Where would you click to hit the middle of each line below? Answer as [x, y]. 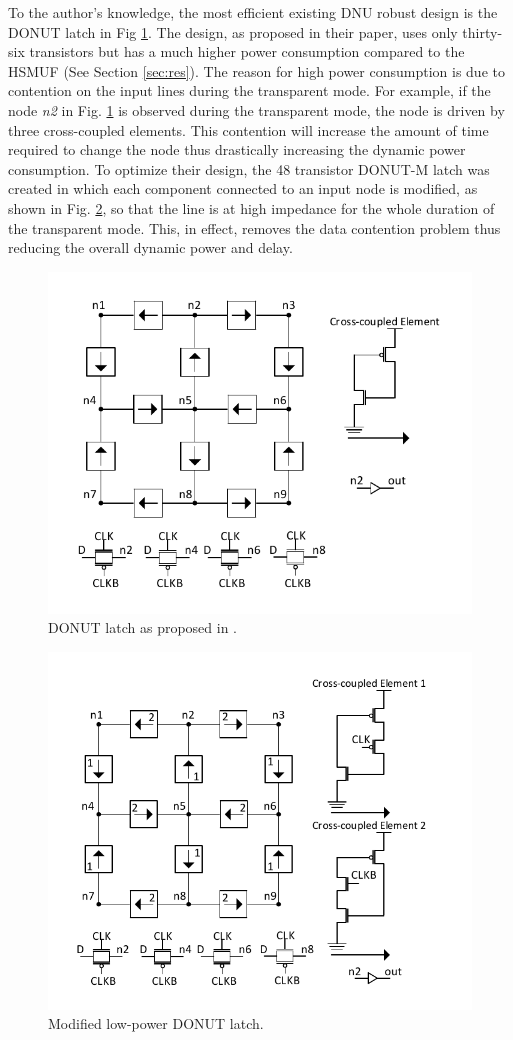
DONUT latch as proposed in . [143, 627]
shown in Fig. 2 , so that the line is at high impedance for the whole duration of [251, 207]
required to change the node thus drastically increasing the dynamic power [237, 149]
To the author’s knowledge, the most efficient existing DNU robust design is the [253, 12]
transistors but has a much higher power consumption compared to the [247, 51]
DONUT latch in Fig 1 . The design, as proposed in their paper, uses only [233, 31]
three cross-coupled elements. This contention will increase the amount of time [248, 129]
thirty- [482, 31]
